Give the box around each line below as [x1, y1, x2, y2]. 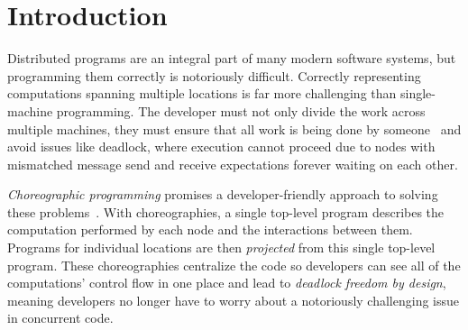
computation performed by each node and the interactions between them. [7, 220, 413, 239]
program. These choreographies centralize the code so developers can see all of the [7, 255, 461, 274]
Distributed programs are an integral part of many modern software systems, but [7, 49, 456, 68]
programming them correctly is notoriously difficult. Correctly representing [7, 66, 421, 85]
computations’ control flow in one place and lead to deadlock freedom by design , [7, 273, 446, 292]
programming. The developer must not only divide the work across [56, 101, 426, 120]
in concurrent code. [7, 308, 114, 327]
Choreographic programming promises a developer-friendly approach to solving [7, 185, 438, 204]
